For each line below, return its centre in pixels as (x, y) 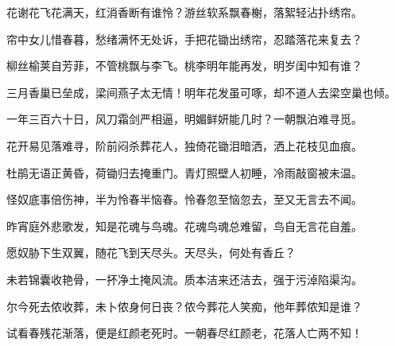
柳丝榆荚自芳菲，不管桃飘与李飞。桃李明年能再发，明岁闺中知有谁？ (184, 66)
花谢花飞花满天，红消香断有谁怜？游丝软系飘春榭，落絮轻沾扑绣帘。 (184, 12)
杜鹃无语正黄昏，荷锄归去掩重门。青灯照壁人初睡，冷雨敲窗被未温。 (184, 172)
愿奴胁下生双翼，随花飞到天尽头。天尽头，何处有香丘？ (151, 253)
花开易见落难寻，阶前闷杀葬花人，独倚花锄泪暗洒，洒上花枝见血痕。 (184, 145)
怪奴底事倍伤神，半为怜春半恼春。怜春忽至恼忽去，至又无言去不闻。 (184, 199)
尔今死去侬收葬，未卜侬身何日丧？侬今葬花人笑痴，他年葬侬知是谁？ (184, 306)
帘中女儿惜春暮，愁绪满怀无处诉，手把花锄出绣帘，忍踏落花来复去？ (184, 39)
